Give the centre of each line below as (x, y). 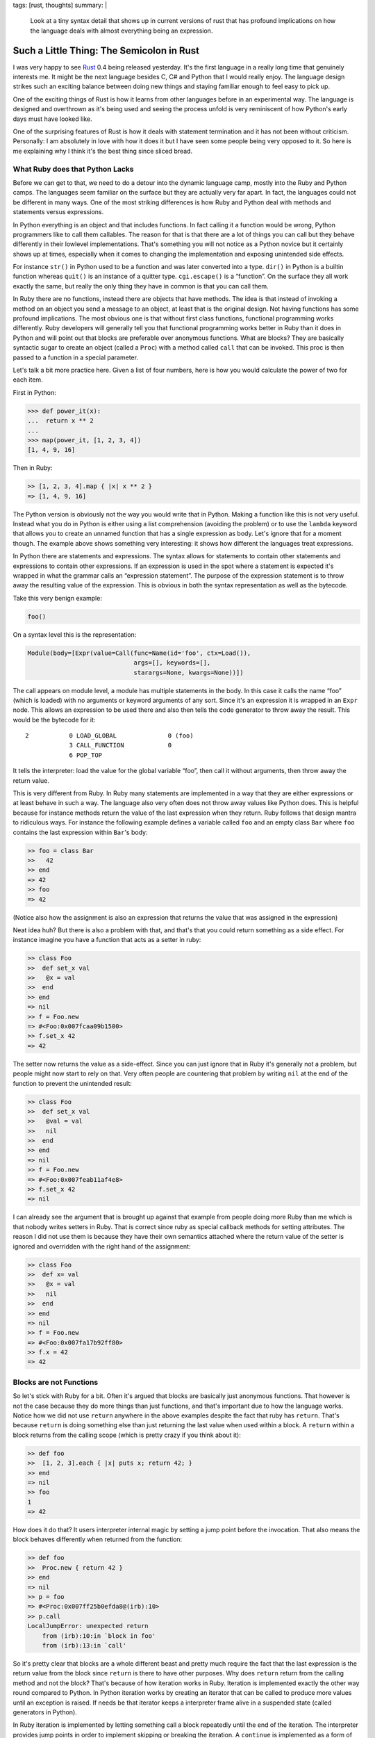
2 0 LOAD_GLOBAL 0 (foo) (109, 736)
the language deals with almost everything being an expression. (122, 31)
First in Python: (35, 392)
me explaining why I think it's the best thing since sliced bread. (103, 151)
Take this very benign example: (57, 598)
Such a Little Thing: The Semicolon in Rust (106, 50)
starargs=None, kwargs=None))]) (189, 672)
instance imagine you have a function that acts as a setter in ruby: (107, 940)
